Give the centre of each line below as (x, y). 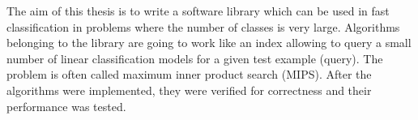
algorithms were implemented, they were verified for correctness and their (189, 90)
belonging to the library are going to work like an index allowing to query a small (209, 43)
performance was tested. (66, 106)
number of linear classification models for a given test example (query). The (195, 58)
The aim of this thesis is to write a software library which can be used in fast (198, 11)
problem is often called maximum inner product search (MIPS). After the (189, 74)
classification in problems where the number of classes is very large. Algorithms (203, 26)
